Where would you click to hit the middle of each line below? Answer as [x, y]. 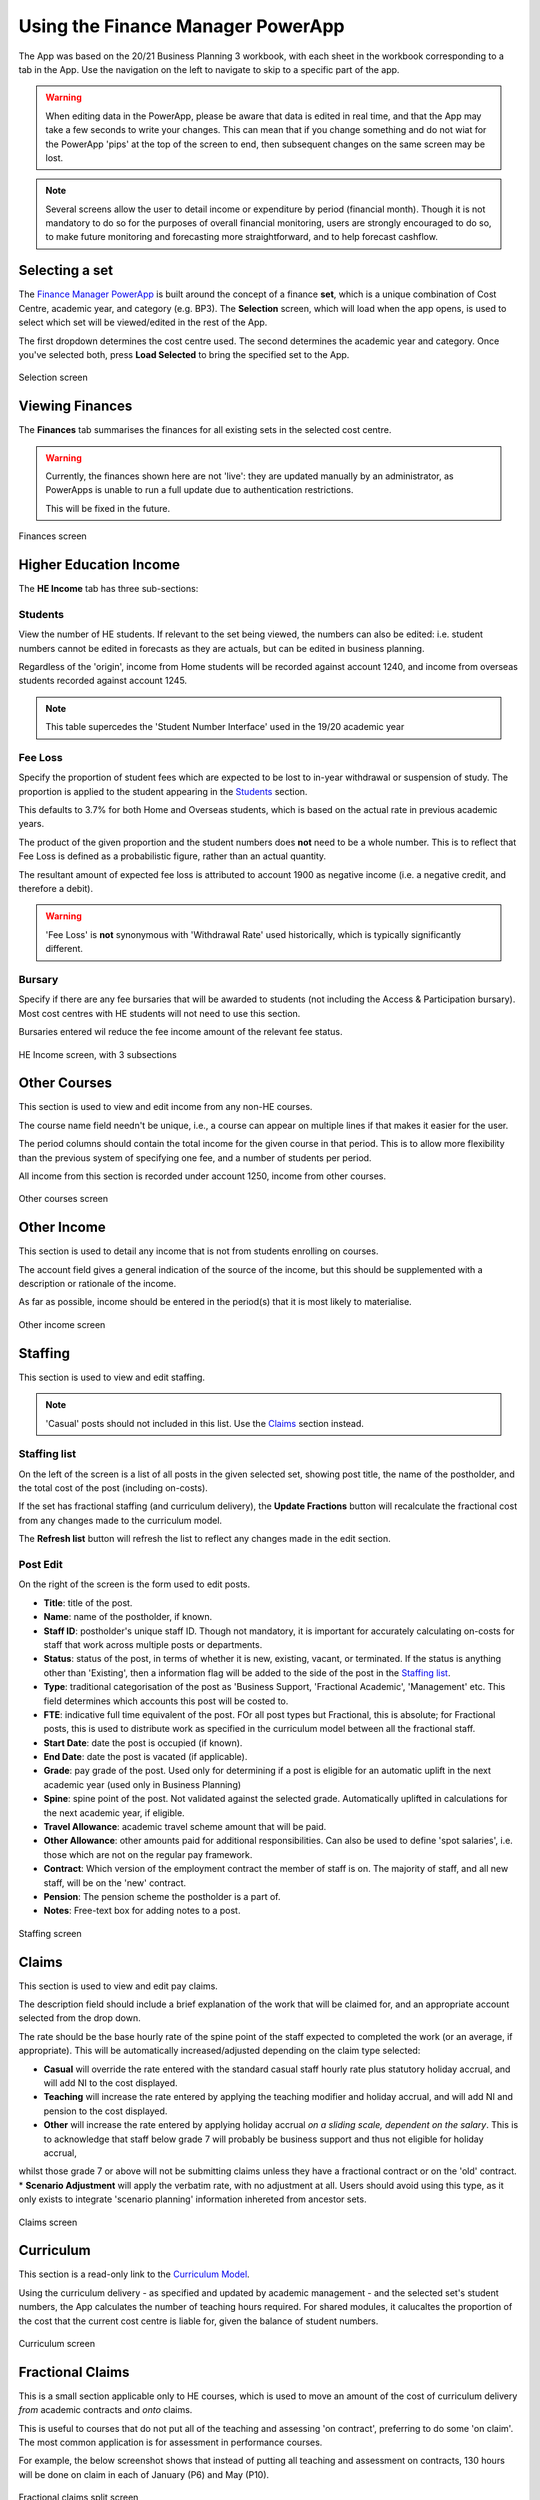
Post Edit [41, 1565]
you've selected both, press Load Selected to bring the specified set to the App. [184, 354]
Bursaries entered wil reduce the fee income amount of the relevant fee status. [180, 1032]
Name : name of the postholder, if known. [128, 1617]
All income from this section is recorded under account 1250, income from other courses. [202, 1176]
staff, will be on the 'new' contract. [115, 1882]
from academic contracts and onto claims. [105, 2410]
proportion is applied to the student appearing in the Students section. [163, 791]
